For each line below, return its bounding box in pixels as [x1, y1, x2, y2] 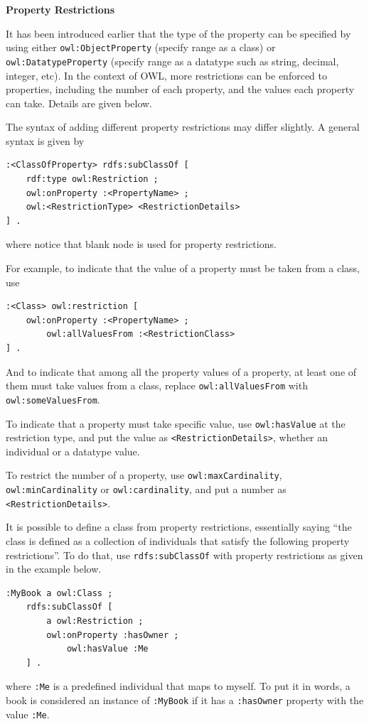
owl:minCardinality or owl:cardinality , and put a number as [6, 482, 287, 497]
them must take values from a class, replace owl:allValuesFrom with [6, 378, 308, 393]
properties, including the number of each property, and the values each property [6, 82, 355, 97]
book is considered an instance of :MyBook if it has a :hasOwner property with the [6, 693, 364, 708]
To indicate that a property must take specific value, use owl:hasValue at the [6, 416, 346, 431]
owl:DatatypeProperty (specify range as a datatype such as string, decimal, [6, 53, 339, 68]
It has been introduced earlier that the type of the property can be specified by [6, 26, 351, 40]
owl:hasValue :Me [66, 644, 149, 654]
